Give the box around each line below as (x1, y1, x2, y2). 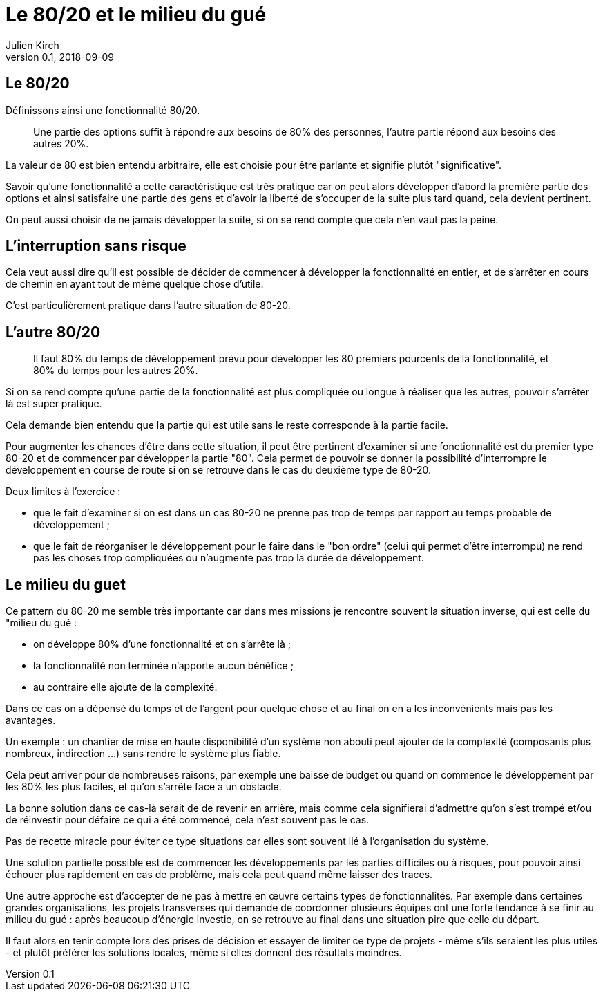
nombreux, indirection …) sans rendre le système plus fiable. (6, 747, 281, 760)
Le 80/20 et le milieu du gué (6, 3, 267, 26)
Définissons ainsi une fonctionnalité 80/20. (6, 104, 200, 116)
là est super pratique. (6, 398, 102, 410)
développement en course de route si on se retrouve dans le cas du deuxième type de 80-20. (6, 464, 432, 476)
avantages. (6, 714, 56, 727)
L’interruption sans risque (6, 237, 186, 255)
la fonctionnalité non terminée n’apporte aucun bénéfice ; (33, 660, 294, 672)
